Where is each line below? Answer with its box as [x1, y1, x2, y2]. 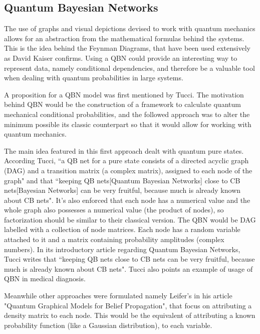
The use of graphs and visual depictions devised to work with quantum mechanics [4, 23, 255, 34]
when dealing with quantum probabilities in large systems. [4, 72, 183, 83]
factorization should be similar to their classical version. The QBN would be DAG [4, 214, 256, 225]
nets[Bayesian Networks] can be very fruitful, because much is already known [4, 185, 241, 195]
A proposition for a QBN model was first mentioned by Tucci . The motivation [4, 89, 244, 99]
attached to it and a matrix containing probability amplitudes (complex [4, 234, 224, 245]
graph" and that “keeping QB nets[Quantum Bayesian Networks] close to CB [4, 175, 240, 185]
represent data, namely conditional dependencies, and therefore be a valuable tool [4, 62, 255, 73]
